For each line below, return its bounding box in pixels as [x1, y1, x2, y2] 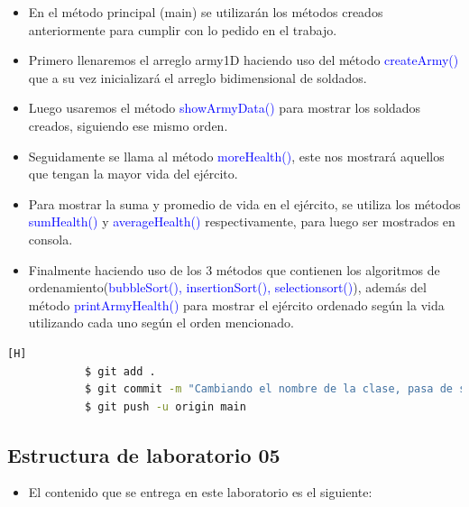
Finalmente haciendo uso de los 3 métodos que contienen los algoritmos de [28, 260, 440, 279]
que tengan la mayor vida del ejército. [28, 164, 238, 183]
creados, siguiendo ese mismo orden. [28, 115, 228, 134]
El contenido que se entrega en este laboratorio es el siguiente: [28, 483, 372, 502]
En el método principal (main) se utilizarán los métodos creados [28, 3, 383, 21]
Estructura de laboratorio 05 [7, 440, 280, 468]
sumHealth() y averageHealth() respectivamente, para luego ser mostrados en [28, 212, 455, 231]
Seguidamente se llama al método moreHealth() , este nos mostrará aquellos [28, 146, 445, 165]
